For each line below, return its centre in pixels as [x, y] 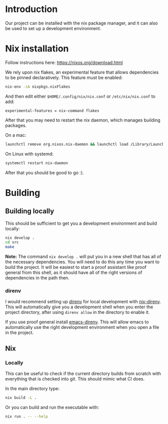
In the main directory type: [32, 388]
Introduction [31, 9]
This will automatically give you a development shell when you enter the [79, 307]
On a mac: [16, 135]
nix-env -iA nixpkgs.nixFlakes [38, 87]
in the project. [19, 333]
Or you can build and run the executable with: [52, 407]
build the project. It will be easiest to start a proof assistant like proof [76, 267]
